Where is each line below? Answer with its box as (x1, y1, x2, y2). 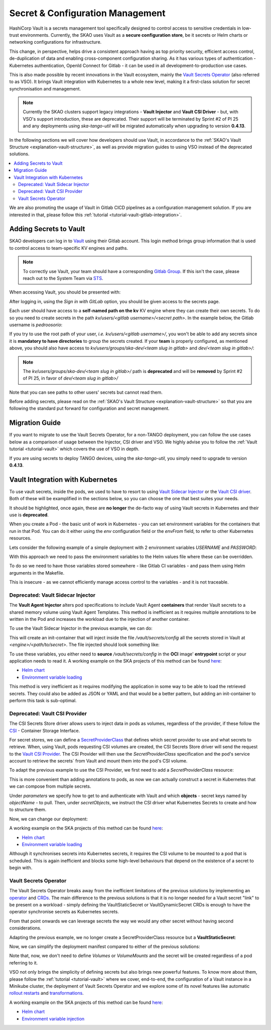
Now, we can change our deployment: (9, 816, 88, 822)
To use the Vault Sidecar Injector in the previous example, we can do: (9, 625, 153, 631)
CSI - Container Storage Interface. (9, 727, 80, 733)
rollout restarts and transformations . (9, 990, 84, 996)
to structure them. (9, 807, 47, 813)
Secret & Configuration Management (9, 8, 166, 19)
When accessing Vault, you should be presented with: (9, 289, 121, 295)
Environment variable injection (22, 1015, 85, 1021)
